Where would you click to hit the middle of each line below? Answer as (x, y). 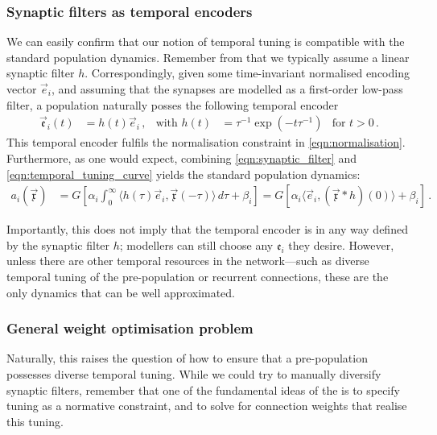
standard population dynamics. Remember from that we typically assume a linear (208, 57)
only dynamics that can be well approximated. (121, 292)
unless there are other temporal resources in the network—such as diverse (188, 261)
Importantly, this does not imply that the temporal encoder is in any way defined (207, 229)
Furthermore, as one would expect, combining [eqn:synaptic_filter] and (181, 158)
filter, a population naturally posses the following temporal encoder (173, 104)
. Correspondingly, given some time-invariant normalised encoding (247, 73)
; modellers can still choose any (196, 244)
